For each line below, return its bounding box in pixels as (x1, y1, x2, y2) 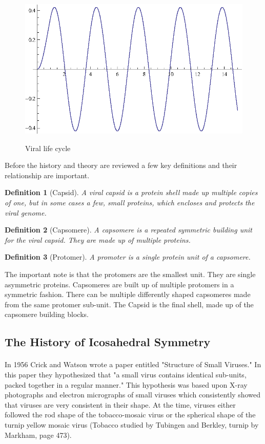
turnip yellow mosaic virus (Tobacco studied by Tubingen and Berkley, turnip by (5, 419, 259, 430)
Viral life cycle (25, 142, 71, 153)
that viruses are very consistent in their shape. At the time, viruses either (5, 399, 236, 410)
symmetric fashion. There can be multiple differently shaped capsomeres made (5, 289, 251, 300)
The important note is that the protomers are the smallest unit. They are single (5, 269, 256, 280)
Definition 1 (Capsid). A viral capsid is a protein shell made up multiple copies (5, 187, 258, 198)
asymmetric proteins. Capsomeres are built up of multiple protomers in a (5, 279, 234, 289)
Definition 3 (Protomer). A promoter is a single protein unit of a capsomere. (5, 251, 251, 262)
